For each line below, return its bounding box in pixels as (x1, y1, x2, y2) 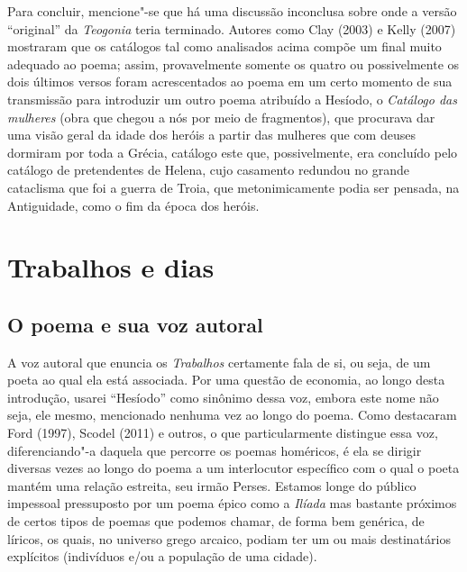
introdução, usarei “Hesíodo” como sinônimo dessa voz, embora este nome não (7, 387, 439, 406)
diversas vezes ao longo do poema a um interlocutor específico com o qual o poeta (7, 459, 460, 477)
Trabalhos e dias (7, 249, 215, 286)
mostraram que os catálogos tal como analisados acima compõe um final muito (7, 37, 442, 56)
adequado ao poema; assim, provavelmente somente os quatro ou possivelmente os (7, 54, 460, 73)
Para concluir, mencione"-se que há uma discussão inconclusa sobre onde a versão (7, 2, 457, 20)
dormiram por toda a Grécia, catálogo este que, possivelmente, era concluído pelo (7, 142, 458, 161)
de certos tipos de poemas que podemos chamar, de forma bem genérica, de (7, 512, 425, 531)
